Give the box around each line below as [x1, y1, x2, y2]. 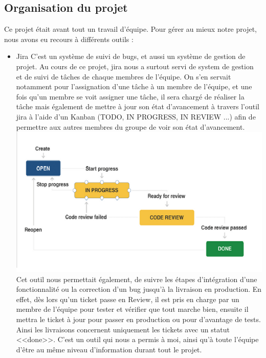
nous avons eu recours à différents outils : [4, 33, 134, 44]
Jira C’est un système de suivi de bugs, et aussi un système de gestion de [16, 51, 246, 62]
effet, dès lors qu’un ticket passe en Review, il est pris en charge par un [16, 293, 239, 304]
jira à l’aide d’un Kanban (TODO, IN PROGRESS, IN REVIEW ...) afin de [16, 111, 256, 122]
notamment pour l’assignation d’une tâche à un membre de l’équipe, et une [16, 81, 252, 92]
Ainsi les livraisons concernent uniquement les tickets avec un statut [16, 324, 230, 334]
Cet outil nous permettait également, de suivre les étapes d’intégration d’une [16, 273, 257, 284]
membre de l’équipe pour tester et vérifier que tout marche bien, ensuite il [16, 304, 249, 314]
